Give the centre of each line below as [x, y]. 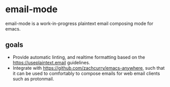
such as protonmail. [33, 79]
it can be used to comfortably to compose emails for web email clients [86, 73]
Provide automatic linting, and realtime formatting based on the [79, 57]
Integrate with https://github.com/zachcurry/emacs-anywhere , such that [89, 68]
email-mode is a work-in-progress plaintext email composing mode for [79, 23]
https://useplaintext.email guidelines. [51, 63]
